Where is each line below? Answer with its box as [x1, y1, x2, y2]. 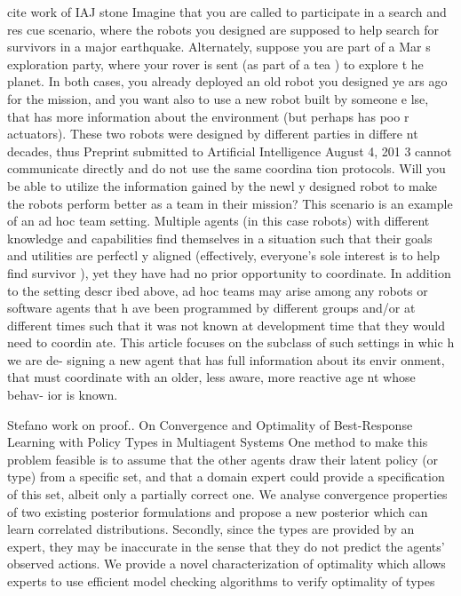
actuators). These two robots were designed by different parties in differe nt [7, 124, 418, 143]
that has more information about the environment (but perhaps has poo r [7, 107, 409, 125]
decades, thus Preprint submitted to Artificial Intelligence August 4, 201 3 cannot [7, 141, 452, 160]
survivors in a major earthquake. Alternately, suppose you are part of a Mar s [7, 37, 431, 56]
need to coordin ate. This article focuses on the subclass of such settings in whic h [7, 333, 455, 352]
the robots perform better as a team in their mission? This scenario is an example [7, 194, 453, 212]
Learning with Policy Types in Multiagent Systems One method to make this [7, 433, 428, 451]
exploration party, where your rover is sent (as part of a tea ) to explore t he [7, 54, 424, 73]
